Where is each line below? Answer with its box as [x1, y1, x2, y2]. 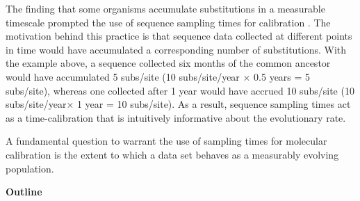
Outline [6, 184, 42, 199]
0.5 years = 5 [254, 69, 311, 83]
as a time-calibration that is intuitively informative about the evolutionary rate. [6, 110, 346, 124]
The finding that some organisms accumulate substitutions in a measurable [6, 1, 325, 15]
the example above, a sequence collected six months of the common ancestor [6, 56, 331, 70]
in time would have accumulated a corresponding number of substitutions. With [6, 42, 347, 56]
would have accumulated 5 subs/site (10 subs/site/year [6, 69, 240, 83]
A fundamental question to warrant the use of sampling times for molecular [6, 134, 327, 148]
